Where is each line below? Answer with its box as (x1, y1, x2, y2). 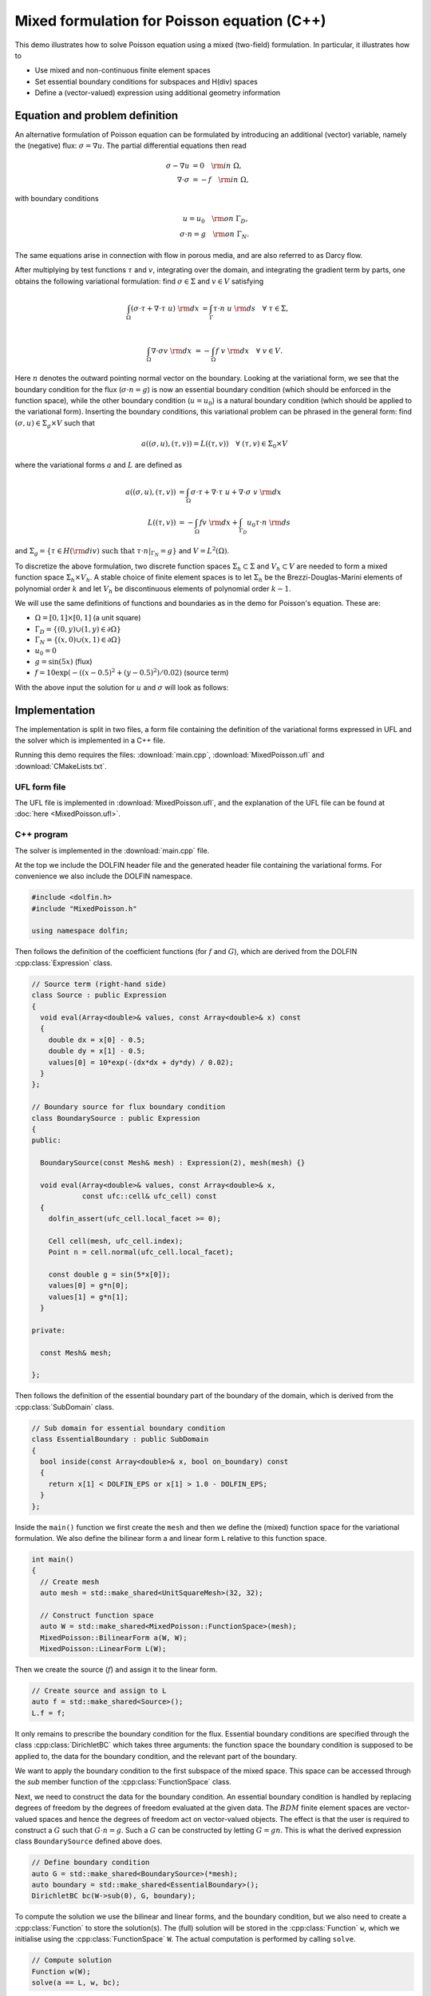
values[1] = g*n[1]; (48, 1292, 129, 1301)
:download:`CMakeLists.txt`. (14, 761, 107, 770)
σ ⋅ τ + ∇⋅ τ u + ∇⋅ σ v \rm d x (190, 487, 282, 497)
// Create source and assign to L (31, 1686, 167, 1696)
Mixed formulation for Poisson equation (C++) (14, 12, 326, 30)
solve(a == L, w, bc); (31, 1978, 121, 1987)
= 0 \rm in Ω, (192, 160, 242, 170)
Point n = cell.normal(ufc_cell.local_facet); (48, 1248, 235, 1257)
